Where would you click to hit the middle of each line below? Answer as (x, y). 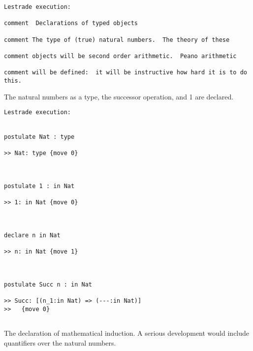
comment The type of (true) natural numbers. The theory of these (117, 40)
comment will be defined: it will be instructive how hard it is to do (126, 73)
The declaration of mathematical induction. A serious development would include (127, 333)
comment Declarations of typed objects (71, 23)
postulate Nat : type (39, 137)
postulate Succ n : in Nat (48, 284)
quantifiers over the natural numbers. (60, 342)
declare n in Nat (32, 235)
